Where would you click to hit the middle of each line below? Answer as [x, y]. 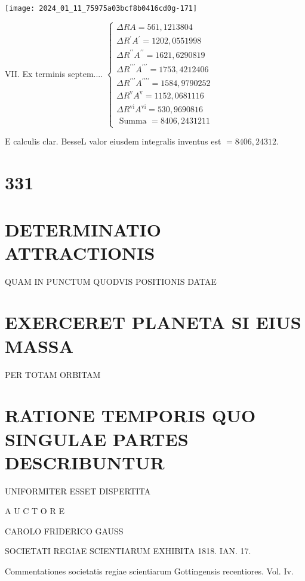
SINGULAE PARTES [97, 439]
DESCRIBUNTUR [85, 462]
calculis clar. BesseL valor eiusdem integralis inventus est [117, 141]
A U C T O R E [35, 511]
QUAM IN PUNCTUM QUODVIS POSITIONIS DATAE [111, 281]
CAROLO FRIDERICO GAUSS [64, 531]
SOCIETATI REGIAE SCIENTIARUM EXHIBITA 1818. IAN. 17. [128, 551]
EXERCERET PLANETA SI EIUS [153, 322]
